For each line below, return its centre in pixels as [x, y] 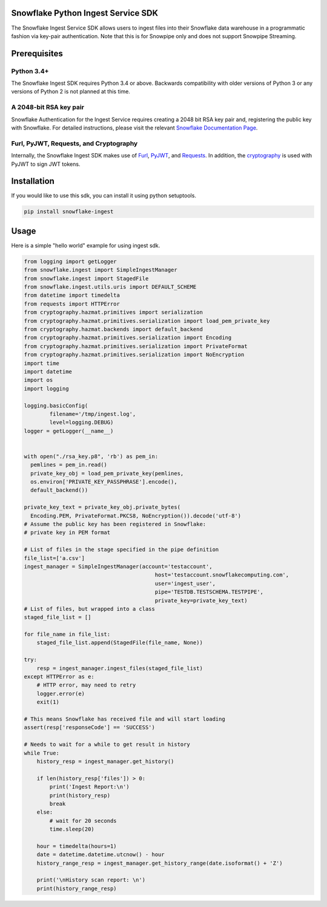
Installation [33, 181]
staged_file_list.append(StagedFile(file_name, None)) [120, 643]
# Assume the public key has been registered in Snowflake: [115, 524]
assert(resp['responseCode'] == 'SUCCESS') [90, 727]
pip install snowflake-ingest [69, 212]
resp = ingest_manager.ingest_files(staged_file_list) [120, 668]
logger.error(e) [61, 694]
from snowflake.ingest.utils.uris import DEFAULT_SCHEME [110, 287]
